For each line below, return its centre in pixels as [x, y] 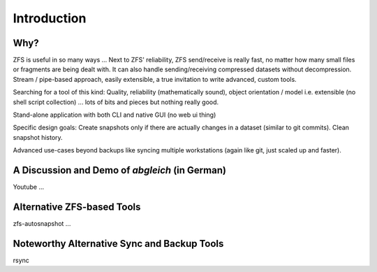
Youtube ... [29, 187]
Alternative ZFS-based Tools [77, 207]
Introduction [50, 18]
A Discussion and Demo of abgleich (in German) [120, 170]
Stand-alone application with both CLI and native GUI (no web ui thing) [114, 115]
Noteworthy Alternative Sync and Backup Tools [118, 244]
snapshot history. [38, 137]
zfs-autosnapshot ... [42, 223]
